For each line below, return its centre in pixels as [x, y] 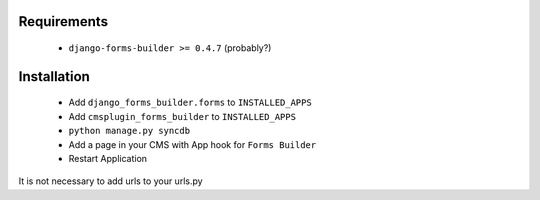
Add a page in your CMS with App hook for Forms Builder [192, 144]
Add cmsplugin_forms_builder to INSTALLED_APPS [182, 116]
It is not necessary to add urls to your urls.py [111, 181]
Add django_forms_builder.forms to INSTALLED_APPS [190, 102]
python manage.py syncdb [129, 131]
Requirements [63, 21]
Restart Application [108, 158]
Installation [54, 76]
